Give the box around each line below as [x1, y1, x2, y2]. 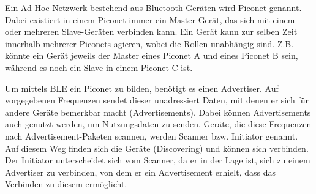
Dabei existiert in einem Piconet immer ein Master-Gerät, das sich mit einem [5, 13, 295, 26]
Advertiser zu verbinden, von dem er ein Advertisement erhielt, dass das [5, 165, 276, 178]
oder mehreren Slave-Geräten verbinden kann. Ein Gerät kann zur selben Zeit [5, 25, 298, 38]
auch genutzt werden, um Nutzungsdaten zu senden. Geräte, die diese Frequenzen [5, 118, 312, 130]
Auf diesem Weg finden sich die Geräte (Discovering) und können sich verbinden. [5, 141, 309, 154]
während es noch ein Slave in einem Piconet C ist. [5, 61, 193, 73]
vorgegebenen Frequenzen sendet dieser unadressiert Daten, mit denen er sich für [5, 94, 309, 106]
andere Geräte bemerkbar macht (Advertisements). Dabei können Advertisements [5, 105, 311, 118]
